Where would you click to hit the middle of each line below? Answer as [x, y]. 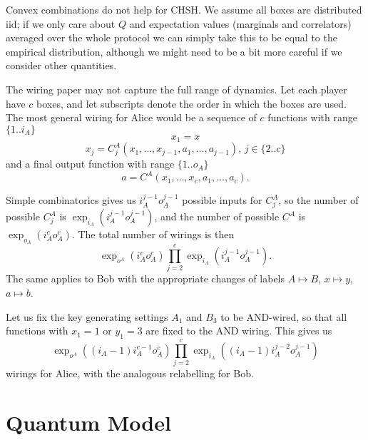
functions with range [312, 117]
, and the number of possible [217, 216]
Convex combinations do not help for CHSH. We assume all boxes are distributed [184, 9]
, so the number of [318, 200]
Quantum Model [88, 422]
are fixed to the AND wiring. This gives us [239, 331]
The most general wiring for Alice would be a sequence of [131, 117]
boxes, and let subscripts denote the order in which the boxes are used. [191, 103]
